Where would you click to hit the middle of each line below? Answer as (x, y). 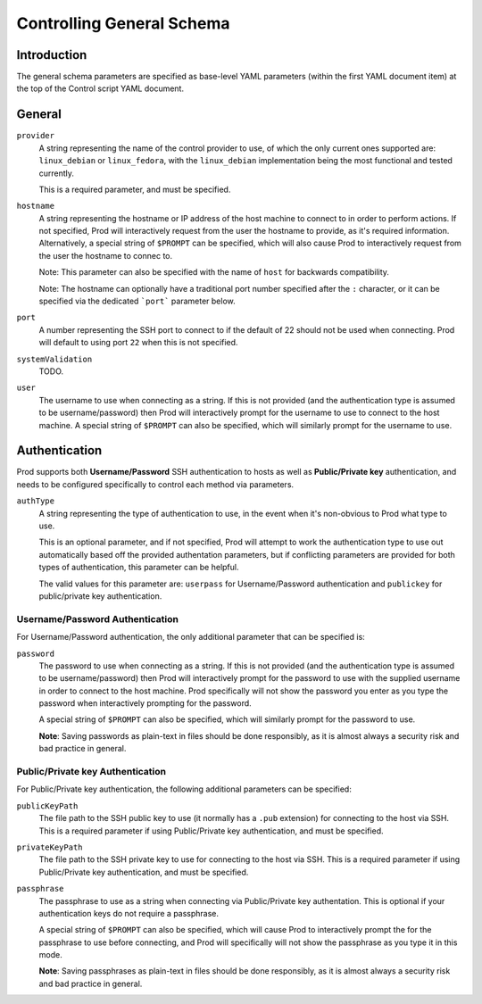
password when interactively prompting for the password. (145, 703)
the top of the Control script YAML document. (100, 88)
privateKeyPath (50, 847)
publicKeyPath (47, 806)
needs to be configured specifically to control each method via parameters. (155, 484)
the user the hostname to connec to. (106, 255)
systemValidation (54, 359)
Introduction (52, 55)
